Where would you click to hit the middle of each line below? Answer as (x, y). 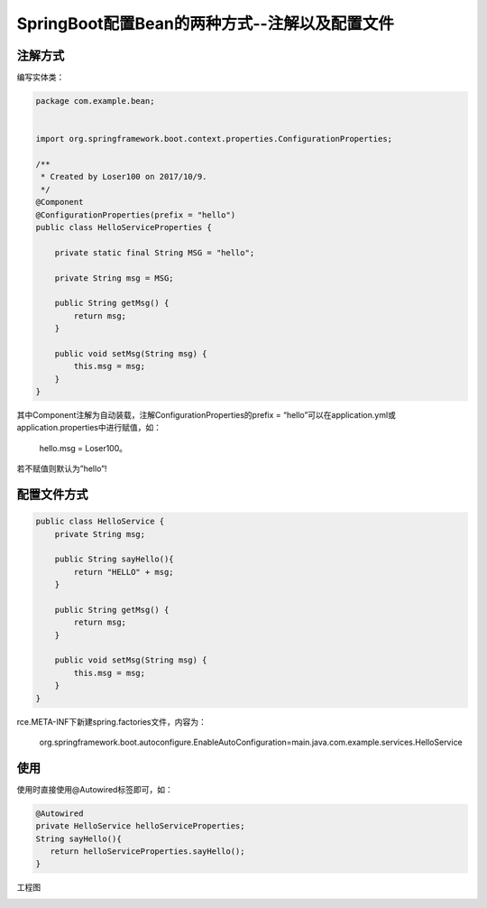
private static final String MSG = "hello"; (155, 252)
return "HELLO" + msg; (124, 572)
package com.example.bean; (95, 101)
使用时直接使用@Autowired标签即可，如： (95, 789)
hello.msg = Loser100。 (83, 448)
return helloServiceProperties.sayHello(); (147, 852)
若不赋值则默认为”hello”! (62, 468)
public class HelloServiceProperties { (124, 227)
